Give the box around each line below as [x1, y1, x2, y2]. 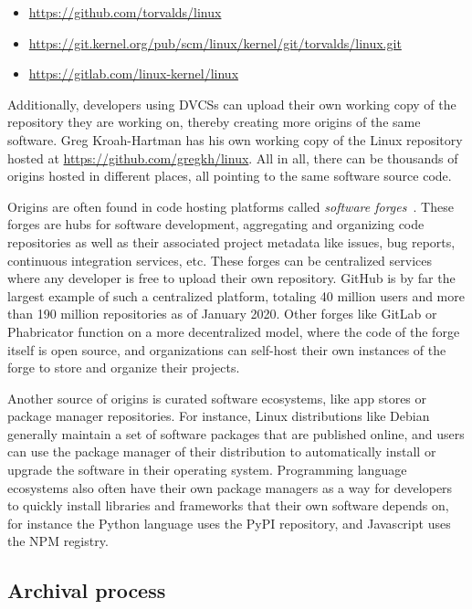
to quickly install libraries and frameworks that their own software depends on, [7, 496, 449, 515]
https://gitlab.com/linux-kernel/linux [28, 64, 239, 83]
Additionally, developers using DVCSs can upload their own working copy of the [7, 94, 456, 113]
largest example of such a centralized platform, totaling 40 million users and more [7, 286, 465, 305]
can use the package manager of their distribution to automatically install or [7, 442, 436, 461]
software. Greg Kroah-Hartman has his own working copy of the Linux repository [7, 130, 463, 149]
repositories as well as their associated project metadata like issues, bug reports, [7, 232, 456, 251]
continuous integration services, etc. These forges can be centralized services [7, 250, 432, 269]
